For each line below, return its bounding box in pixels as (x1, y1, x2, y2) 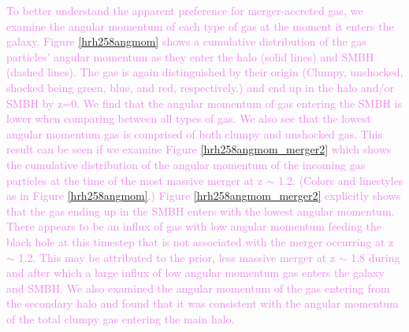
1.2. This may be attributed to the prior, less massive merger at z (18, 249, 335, 265)
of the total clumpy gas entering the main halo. (6, 310, 235, 326)
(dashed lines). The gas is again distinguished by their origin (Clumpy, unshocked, (6, 64, 403, 80)
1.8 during (351, 249, 400, 265)
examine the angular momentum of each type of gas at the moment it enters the (6, 17, 394, 34)
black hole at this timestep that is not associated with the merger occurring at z (6, 233, 394, 249)
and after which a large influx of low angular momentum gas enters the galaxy (6, 264, 385, 281)
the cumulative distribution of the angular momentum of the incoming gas (6, 156, 366, 172)
